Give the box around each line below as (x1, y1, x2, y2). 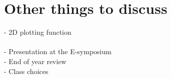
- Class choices (4, 66, 48, 76)
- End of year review (4, 56, 66, 66)
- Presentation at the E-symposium (4, 46, 111, 57)
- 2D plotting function (4, 27, 71, 37)
